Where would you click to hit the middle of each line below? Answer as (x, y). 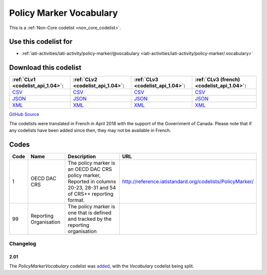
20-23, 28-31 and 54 (92, 188)
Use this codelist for (41, 42)
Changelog (23, 244)
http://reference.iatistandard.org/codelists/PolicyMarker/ (188, 182)
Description (82, 157)
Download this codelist (45, 68)
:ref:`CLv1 (24, 80)
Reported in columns (92, 182)
